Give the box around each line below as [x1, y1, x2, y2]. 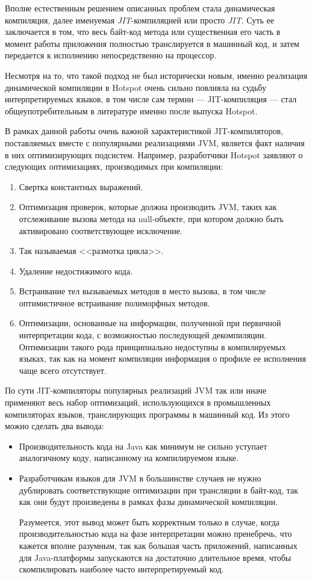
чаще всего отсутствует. [19, 364, 107, 376]
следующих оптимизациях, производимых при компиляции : [5, 160, 223, 173]
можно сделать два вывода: [5, 420, 104, 432]
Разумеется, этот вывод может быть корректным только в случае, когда [19, 515, 280, 528]
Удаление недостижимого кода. [19, 264, 133, 277]
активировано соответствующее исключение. [19, 224, 183, 237]
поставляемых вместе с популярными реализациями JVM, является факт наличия [5, 136, 305, 149]
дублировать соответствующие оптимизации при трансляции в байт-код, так [19, 483, 298, 496]
